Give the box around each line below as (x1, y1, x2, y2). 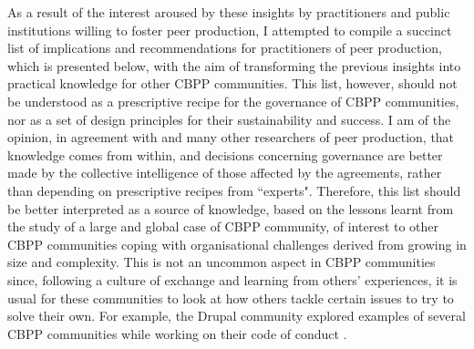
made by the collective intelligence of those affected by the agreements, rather (7, 163, 442, 182)
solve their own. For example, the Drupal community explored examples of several (7, 306, 466, 325)
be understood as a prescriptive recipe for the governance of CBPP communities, (7, 91, 459, 110)
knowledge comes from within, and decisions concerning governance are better (7, 145, 443, 164)
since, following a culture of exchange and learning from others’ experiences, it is (7, 270, 458, 289)
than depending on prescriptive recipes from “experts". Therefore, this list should (7, 180, 461, 200)
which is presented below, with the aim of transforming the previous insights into (7, 56, 461, 75)
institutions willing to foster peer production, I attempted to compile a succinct (7, 20, 452, 39)
